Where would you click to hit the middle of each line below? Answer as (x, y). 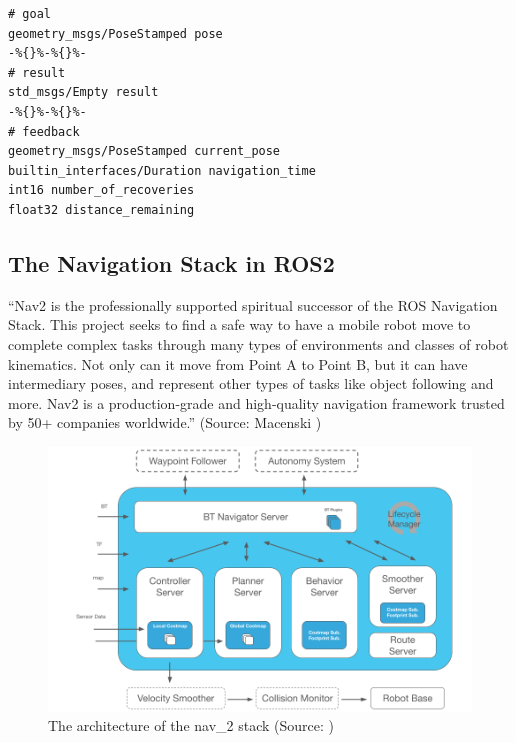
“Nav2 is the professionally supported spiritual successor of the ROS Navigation (253, 304)
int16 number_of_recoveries (101, 190)
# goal (29, 14)
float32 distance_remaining (101, 209)
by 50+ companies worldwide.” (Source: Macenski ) (165, 422)
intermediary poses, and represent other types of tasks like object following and (251, 383)
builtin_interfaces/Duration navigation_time (162, 170)
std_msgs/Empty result (83, 92)
